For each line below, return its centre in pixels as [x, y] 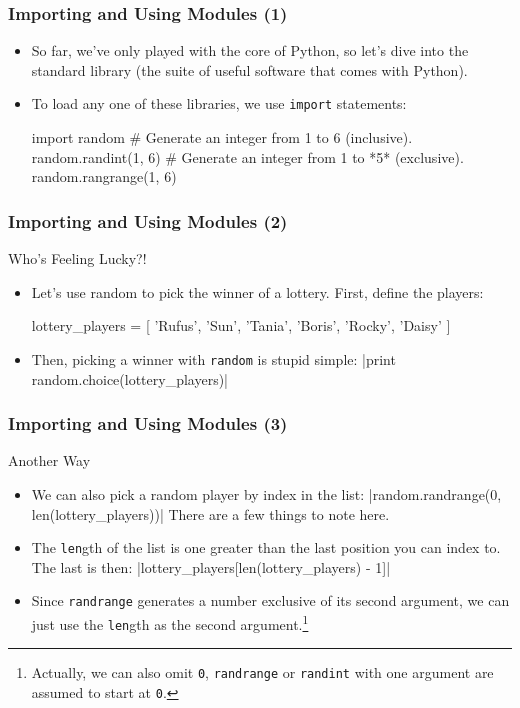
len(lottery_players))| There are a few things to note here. [210, 513]
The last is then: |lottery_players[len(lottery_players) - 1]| [211, 566]
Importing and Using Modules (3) [148, 423]
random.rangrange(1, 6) [104, 176]
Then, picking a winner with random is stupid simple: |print [213, 358]
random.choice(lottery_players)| [130, 378]
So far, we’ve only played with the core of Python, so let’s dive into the [250, 50]
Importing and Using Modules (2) [148, 220]
